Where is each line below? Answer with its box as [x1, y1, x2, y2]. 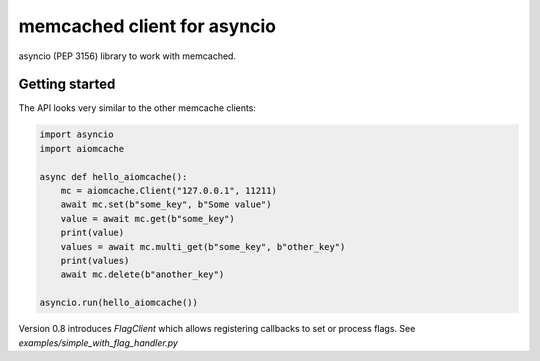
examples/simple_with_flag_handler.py [18, 336, 179, 349]
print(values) [60, 255, 130, 266]
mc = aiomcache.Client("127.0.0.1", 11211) [60, 185, 277, 196]
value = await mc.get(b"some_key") [60, 213, 235, 224]
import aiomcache [39, 143, 125, 154]
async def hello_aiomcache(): [39, 171, 188, 182]
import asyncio [39, 129, 114, 140]
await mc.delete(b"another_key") [60, 269, 225, 280]
